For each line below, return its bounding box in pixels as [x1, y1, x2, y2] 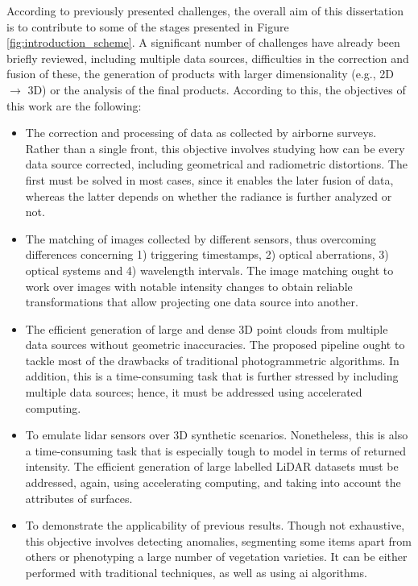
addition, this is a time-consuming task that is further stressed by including [25, 368, 399, 384]
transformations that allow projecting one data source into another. [25, 293, 358, 310]
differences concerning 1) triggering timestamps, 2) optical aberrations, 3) [25, 246, 389, 263]
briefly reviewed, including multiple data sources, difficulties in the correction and [6, 49, 409, 66]
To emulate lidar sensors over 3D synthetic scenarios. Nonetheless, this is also [25, 426, 408, 443]
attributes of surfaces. [25, 489, 133, 506]
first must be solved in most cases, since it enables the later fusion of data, [25, 171, 394, 188]
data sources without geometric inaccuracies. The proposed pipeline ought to [25, 336, 405, 353]
